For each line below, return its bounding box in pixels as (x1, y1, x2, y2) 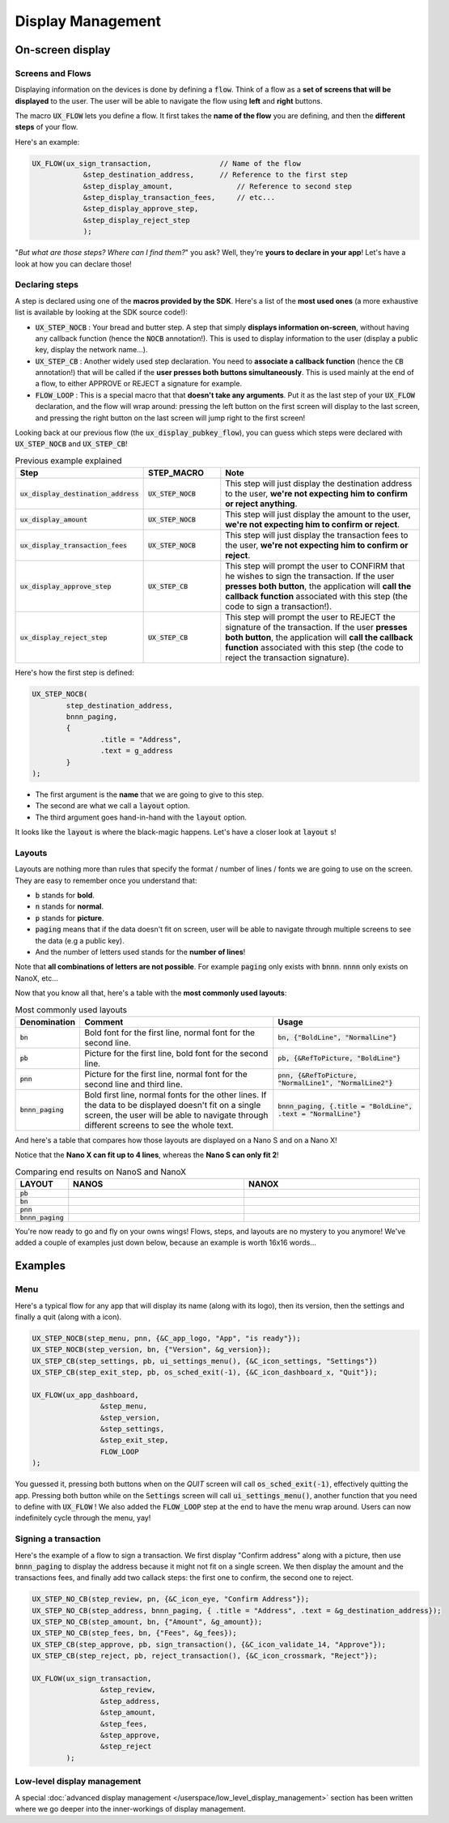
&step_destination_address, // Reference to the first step (83, 170, 348, 180)
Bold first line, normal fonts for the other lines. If (84, 1089, 267, 1101)
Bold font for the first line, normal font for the (84, 1027, 255, 1038)
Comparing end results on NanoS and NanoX (15, 1166, 186, 1178)
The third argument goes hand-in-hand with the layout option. (35, 812, 247, 822)
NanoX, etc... (15, 973, 58, 983)
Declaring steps (15, 279, 78, 291)
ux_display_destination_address (19, 489, 139, 498)
